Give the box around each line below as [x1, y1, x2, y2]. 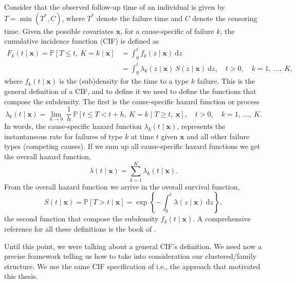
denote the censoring [192, 12, 257, 23]
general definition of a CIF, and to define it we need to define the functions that [4, 86, 256, 97]
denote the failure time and [97, 12, 182, 23]
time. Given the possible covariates [4, 25, 114, 36]
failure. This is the [197, 76, 255, 86]
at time [131, 130, 154, 141]
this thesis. [4, 271, 38, 281]
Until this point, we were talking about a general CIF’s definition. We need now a [4, 240, 262, 251]
